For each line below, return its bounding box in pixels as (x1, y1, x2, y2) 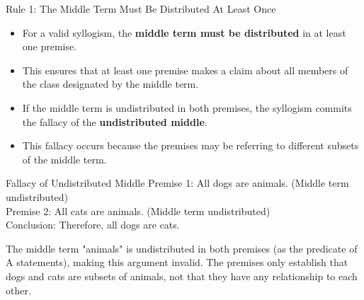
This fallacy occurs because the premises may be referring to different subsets (22, 138, 359, 153)
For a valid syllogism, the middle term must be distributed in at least (22, 25, 346, 40)
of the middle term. (22, 151, 107, 166)
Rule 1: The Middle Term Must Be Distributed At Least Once (6, 1, 276, 16)
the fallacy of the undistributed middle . (22, 114, 207, 129)
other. (6, 282, 31, 297)
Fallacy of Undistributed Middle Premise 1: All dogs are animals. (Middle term (6, 175, 349, 190)
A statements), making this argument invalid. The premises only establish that (6, 255, 348, 270)
